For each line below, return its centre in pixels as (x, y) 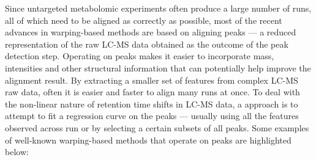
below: (17, 152)
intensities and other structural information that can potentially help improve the (158, 67)
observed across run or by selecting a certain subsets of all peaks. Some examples (157, 127)
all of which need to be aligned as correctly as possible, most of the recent (144, 20)
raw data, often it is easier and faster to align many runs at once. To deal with (152, 92)
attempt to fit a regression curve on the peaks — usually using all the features (152, 116)
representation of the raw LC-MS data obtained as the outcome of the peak (147, 44)
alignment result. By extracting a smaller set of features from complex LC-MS (152, 80)
